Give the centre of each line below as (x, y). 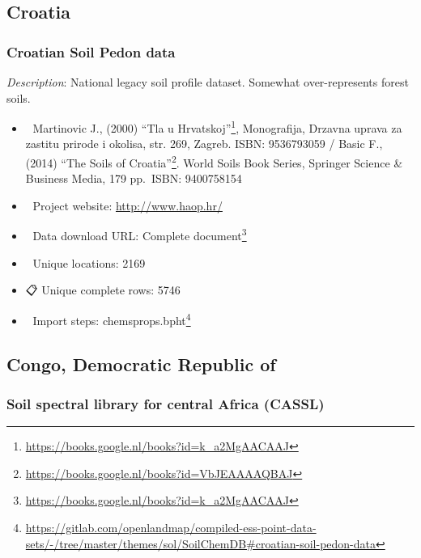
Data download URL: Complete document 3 (140, 235)
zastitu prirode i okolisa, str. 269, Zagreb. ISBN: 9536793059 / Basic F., (204, 144)
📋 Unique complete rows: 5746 (103, 290)
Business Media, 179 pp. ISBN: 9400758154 (134, 178)
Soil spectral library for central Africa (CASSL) (166, 403)
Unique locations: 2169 (89, 262)
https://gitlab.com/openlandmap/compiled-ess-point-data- (171, 527)
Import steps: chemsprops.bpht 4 (112, 319)
